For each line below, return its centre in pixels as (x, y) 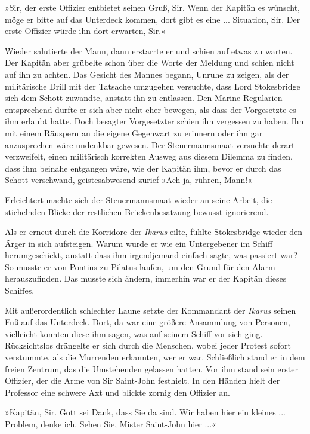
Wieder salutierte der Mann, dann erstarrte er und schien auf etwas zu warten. (149, 51)
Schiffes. (20, 290)
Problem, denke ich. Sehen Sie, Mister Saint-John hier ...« (111, 424)
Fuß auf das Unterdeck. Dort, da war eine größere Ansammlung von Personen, (148, 322)
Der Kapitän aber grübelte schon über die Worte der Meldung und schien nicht (150, 62)
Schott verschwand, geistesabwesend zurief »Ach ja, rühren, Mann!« (129, 180)
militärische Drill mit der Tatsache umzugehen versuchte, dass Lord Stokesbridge (153, 86)
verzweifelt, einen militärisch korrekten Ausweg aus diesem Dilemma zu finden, (149, 156)
